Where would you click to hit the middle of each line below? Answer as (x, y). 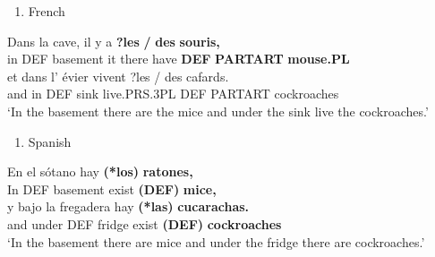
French (47, 11)
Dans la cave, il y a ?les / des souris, (114, 41)
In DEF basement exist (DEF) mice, (112, 188)
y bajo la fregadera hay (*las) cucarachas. (128, 206)
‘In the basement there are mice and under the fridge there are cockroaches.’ (216, 241)
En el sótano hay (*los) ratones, (100, 171)
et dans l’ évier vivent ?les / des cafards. (118, 76)
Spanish (50, 141)
